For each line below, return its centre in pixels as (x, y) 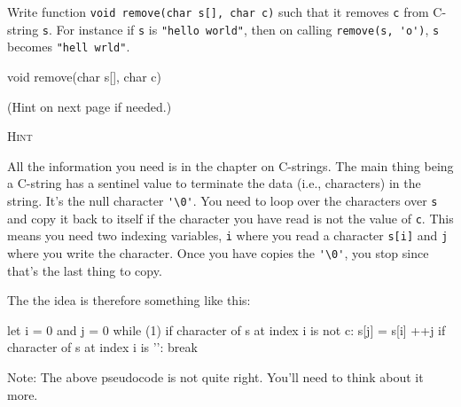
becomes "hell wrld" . (69, 47)
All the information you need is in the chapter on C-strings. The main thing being (230, 165)
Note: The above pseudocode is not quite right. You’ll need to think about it (215, 376)
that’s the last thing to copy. (85, 270)
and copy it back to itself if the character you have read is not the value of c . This (230, 218)
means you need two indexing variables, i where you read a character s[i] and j (228, 235)
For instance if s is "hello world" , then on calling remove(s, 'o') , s (248, 29)
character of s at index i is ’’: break (102, 347)
